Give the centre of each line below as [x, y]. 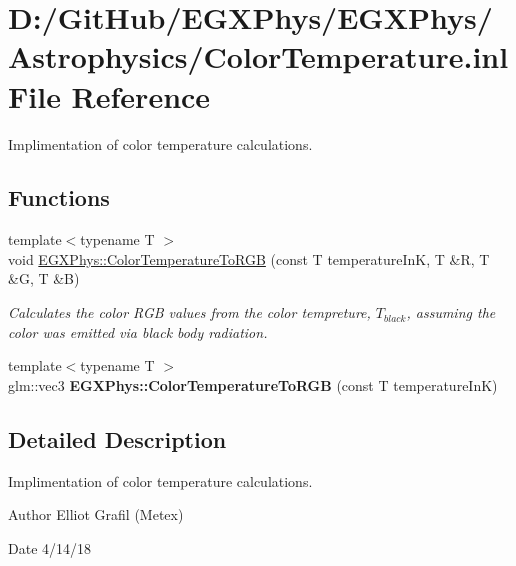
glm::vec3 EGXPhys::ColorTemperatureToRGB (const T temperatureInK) [253, 384]
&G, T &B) [44, 278]
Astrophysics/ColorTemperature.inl [258, 56]
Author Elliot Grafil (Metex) [96, 514]
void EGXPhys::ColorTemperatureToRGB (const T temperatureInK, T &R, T [249, 258]
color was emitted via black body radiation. [138, 331]
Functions [59, 197]
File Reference [109, 95]
